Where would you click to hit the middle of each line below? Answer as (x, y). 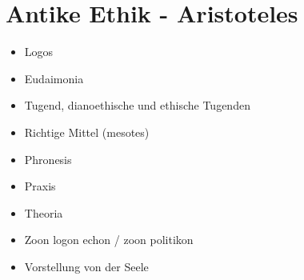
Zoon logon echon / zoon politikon (109, 240)
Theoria (44, 212)
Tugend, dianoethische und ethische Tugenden (137, 105)
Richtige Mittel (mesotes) (87, 132)
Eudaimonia (54, 78)
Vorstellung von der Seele (86, 266)
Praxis (40, 186)
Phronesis (48, 159)
